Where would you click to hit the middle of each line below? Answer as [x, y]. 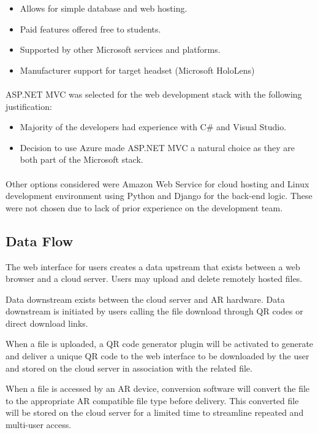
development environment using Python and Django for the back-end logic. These [159, 196]
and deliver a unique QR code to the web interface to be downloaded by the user [157, 356]
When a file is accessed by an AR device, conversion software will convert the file [158, 388]
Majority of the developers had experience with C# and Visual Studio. [153, 127]
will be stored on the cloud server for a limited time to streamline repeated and [155, 412]
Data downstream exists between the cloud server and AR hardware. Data [145, 299]
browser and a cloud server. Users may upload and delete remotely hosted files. [154, 279]
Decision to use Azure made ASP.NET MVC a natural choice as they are [157, 147]
